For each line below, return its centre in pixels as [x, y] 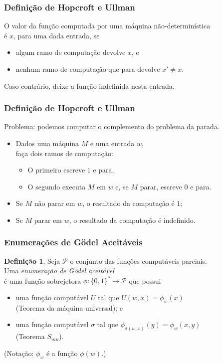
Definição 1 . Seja [32, 261]
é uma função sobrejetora [43, 280]
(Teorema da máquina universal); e [69, 307]
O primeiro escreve [56, 170]
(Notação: [19, 353]
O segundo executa [57, 186]
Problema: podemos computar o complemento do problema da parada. [112, 126]
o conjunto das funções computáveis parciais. [138, 261]
